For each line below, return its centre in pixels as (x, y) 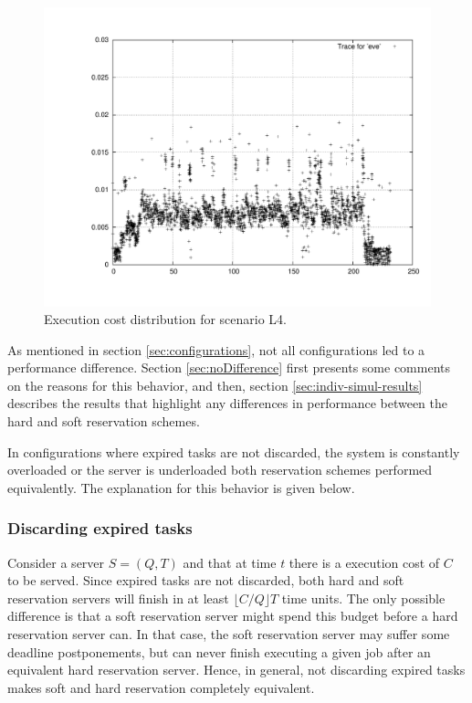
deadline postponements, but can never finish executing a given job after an (219, 651)
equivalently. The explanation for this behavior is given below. (181, 487)
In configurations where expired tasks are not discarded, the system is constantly (234, 451)
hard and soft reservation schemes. (104, 421)
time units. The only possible (363, 598)
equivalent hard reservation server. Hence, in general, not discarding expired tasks (236, 670)
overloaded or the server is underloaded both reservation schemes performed (220, 470)
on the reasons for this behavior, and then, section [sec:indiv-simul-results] (215, 385)
